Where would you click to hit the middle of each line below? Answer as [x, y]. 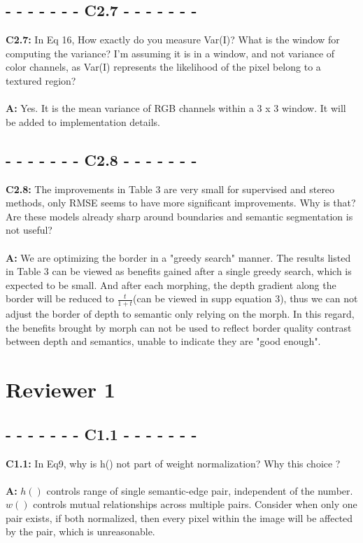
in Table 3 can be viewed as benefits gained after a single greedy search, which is [179, 271]
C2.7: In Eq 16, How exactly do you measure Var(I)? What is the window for [173, 40]
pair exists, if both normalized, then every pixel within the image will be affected [179, 517]
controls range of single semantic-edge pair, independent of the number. [200, 490]
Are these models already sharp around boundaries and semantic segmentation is [179, 216]
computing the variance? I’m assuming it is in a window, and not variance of [170, 53]
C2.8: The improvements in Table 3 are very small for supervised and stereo [170, 189]
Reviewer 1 [60, 389]
